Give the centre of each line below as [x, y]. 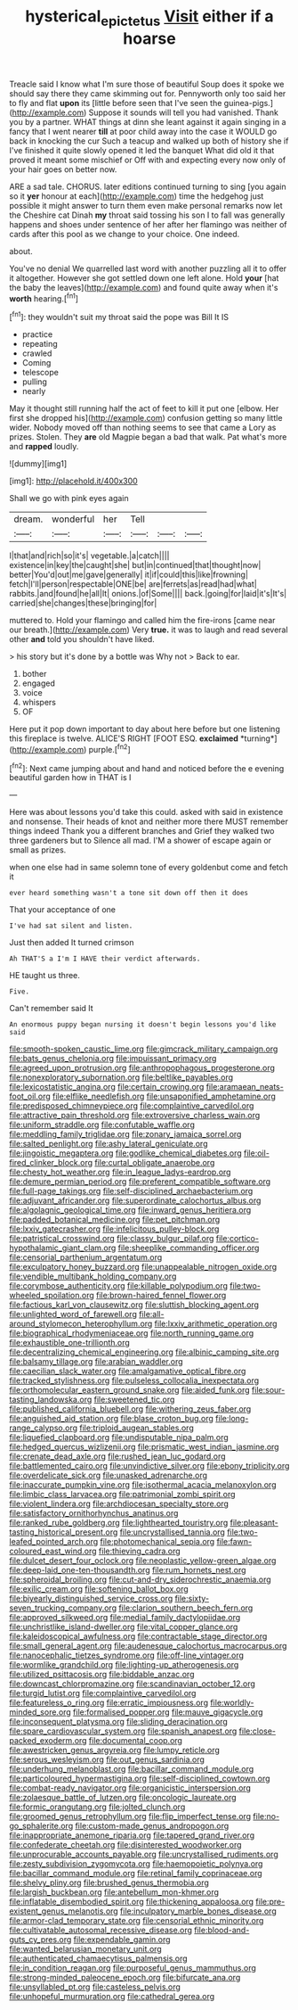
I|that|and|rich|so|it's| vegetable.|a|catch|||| [89, 556]
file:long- [232, 1419]
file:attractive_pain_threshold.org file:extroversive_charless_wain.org [135, 1116]
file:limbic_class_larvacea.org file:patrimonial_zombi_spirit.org [122, 1495]
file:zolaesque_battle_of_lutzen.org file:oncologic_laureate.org [123, 1798]
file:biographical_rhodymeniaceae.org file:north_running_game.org [132, 1333]
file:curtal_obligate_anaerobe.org [155, 1163]
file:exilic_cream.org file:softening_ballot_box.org [99, 1589]
